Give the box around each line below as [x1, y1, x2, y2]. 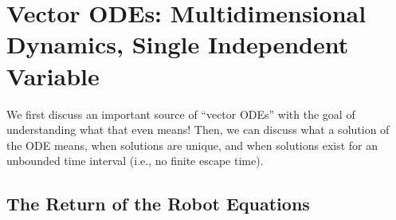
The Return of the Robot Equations [6, 191, 310, 216]
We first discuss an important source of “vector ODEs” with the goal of [6, 105, 355, 122]
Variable [6, 59, 100, 92]
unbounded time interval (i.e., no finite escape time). [6, 152, 264, 169]
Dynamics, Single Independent [6, 28, 349, 61]
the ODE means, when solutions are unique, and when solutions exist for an [6, 136, 378, 153]
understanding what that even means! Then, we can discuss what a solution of [6, 121, 390, 138]
